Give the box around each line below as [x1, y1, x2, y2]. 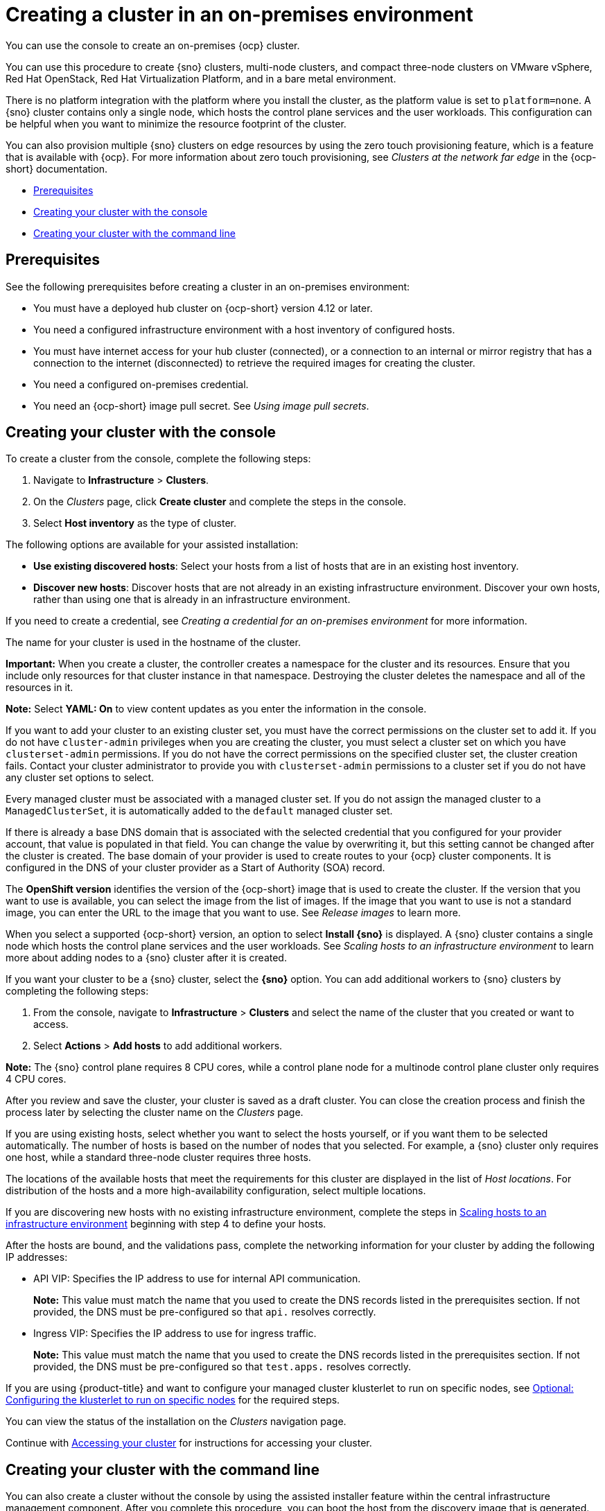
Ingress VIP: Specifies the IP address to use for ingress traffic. [33, 1327, 317, 1340]
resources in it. [6, 681, 73, 694]
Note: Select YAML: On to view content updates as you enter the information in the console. [6, 703, 427, 715]
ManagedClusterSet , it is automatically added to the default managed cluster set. [6, 805, 393, 817]
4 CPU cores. [6, 1073, 67, 1085]
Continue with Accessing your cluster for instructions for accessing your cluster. [6, 1437, 372, 1449]
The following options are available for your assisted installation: [6, 539, 299, 551]
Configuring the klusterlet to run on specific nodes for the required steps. [6, 1394, 340, 1406]
